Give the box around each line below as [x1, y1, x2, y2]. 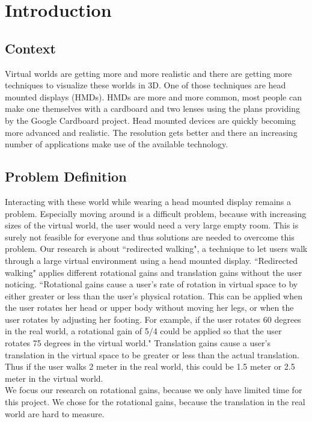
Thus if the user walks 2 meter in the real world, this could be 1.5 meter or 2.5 [5, 360, 295, 373]
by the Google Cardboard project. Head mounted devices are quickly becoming [5, 114, 296, 126]
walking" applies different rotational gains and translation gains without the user [5, 266, 302, 278]
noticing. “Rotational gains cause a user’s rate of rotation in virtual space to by [5, 278, 298, 290]
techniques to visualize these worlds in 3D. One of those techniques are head [5, 79, 286, 91]
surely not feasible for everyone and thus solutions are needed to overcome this [5, 230, 295, 243]
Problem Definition [5, 167, 127, 186]
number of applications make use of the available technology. [5, 138, 228, 150]
